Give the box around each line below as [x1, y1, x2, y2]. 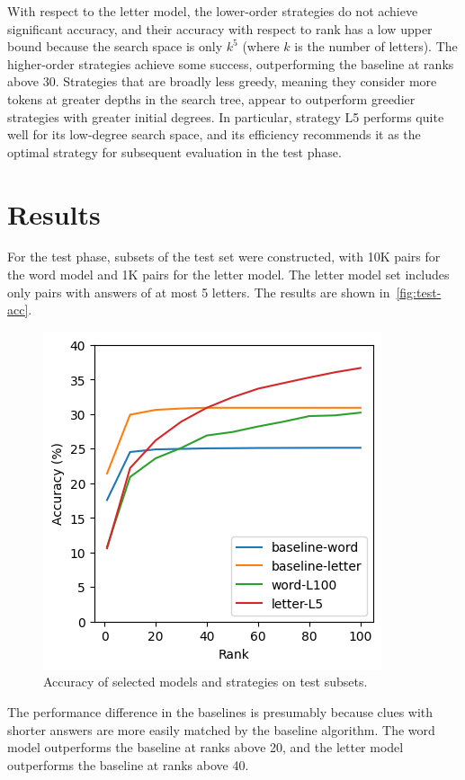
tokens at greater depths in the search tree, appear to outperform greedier [7, 89, 416, 108]
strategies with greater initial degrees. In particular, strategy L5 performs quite [7, 107, 444, 126]
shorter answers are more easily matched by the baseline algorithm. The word [7, 720, 435, 739]
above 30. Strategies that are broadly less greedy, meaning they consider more [7, 72, 437, 91]
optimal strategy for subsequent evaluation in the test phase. [7, 142, 342, 161]
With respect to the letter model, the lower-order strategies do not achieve [7, 2, 418, 20]
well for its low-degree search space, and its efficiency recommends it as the [7, 125, 421, 144]
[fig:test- [396, 282, 442, 301]
